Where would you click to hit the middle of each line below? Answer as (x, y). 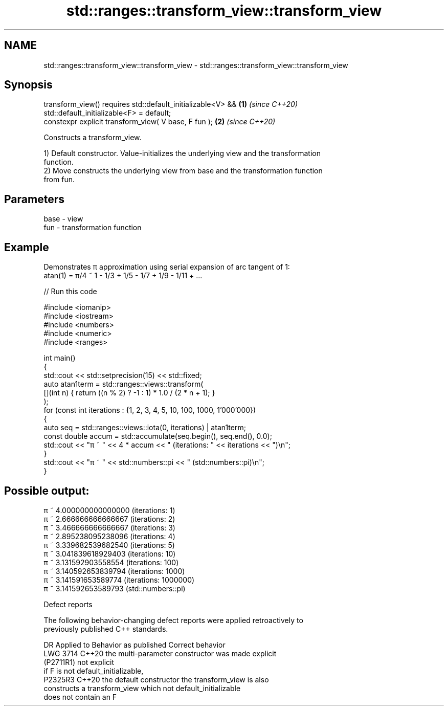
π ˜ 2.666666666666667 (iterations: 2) (109, 519)
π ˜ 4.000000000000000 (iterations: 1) (109, 510)
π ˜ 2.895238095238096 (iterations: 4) (109, 536)
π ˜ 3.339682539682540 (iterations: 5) (109, 545)
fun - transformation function (93, 228)
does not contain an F (80, 697)
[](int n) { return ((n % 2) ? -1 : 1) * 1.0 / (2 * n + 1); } (129, 393)
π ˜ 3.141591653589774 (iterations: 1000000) (119, 580)
